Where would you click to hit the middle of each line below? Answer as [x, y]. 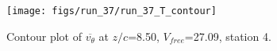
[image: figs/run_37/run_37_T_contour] [112, 11]
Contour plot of [44, 36]
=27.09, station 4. [228, 36]
